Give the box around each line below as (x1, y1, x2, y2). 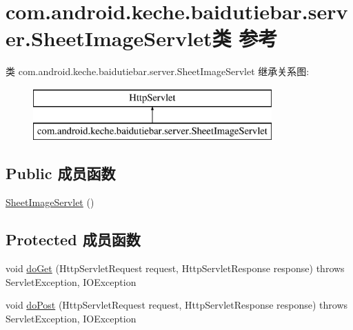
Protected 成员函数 (6, 229, 141, 250)
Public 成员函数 (6, 163, 116, 184)
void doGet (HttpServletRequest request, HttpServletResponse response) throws (6, 261, 345, 276)
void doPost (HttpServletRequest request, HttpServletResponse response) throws (6, 298, 348, 312)
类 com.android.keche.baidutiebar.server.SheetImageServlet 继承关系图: (6, 64, 310, 79)
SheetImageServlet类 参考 (30, 24, 278, 52)
